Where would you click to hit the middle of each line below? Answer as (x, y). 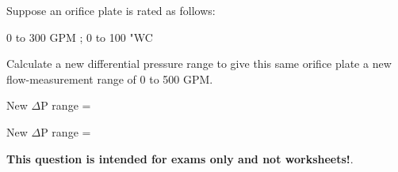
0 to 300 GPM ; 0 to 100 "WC (80, 37)
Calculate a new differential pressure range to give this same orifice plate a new (199, 64)
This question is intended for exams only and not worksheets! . (180, 158)
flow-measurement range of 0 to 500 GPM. (110, 79)
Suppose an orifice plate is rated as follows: (111, 10)
